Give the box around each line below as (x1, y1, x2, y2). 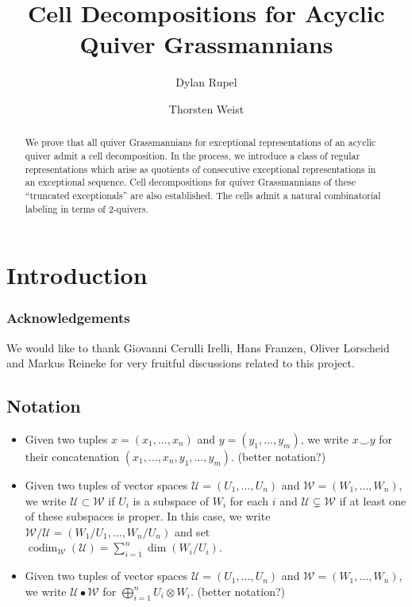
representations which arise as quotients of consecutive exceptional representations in (25, 162, 376, 175)
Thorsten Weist (168, 100, 245, 117)
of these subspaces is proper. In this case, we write (25, 508, 271, 524)
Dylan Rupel (175, 74, 237, 90)
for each (229, 492, 269, 509)
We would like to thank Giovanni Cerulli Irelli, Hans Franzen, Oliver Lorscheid (6, 339, 390, 355)
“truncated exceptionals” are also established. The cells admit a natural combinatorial (25, 188, 381, 202)
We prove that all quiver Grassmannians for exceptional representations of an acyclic (25, 136, 376, 149)
